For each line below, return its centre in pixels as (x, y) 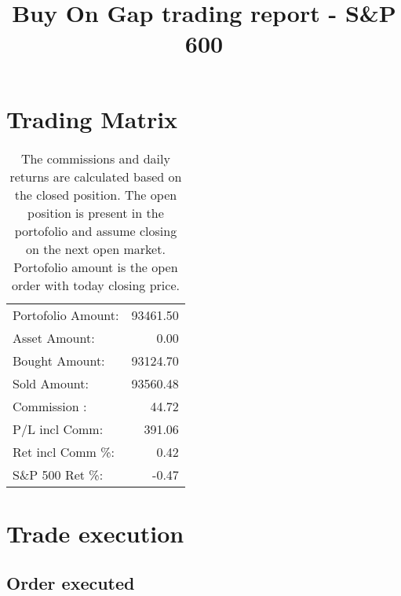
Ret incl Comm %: (64, 451)
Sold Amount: (51, 383)
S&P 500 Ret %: (58, 474)
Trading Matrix (92, 118)
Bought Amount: (59, 360)
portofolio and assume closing (96, 230)
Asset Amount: (54, 337)
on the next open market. (96, 248)
